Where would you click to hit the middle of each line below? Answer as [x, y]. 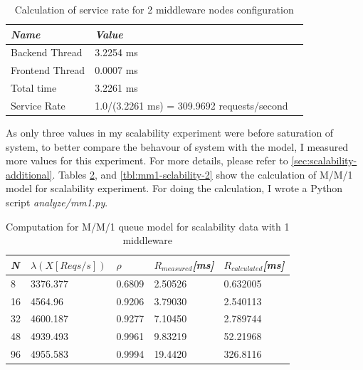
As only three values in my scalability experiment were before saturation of [170, 133]
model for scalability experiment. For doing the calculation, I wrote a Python [174, 188]
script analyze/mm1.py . [57, 202]
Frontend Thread [48, 70]
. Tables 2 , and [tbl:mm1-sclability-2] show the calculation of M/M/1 [202, 174]
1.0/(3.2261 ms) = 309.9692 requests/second [191, 105]
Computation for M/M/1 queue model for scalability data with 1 [148, 226]
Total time [34, 88]
